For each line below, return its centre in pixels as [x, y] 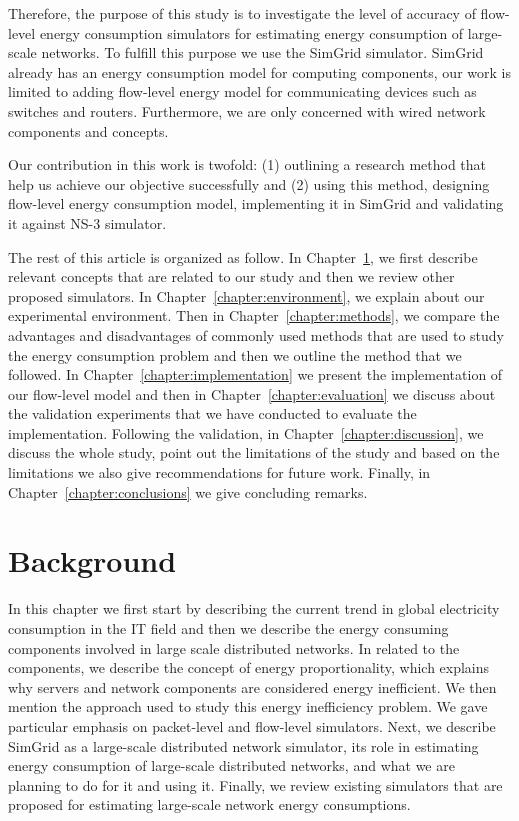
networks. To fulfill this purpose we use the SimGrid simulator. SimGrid [262, 52]
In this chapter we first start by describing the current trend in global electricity [254, 608]
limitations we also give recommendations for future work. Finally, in [219, 472]
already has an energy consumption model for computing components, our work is [259, 71]
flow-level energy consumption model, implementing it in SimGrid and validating [256, 203]
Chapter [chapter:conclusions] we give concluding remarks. [188, 491]
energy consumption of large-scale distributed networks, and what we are [231, 765]
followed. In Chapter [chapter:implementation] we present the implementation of [255, 374]
